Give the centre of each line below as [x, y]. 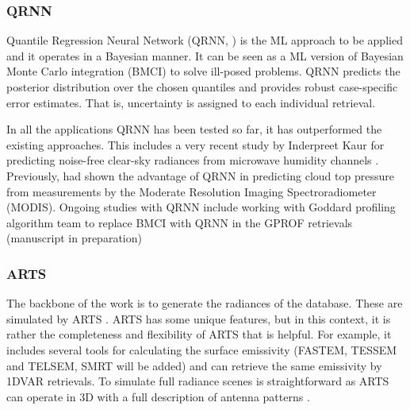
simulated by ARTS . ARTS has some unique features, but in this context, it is [199, 318]
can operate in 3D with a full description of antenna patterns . [158, 396]
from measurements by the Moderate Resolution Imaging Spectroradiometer [192, 191]
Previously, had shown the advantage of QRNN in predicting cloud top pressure [200, 175]
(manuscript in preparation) [74, 238]
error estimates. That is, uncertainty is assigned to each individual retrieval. [191, 102]
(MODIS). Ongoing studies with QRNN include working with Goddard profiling [201, 207]
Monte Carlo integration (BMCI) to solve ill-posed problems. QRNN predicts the [203, 71]
